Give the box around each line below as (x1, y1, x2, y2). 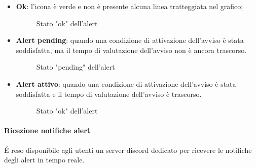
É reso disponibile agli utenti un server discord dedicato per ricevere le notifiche (4, 144, 252, 155)
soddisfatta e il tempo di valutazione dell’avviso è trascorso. (16, 88, 202, 99)
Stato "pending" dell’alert (36, 62, 115, 72)
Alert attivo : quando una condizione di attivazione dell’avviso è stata (16, 78, 236, 89)
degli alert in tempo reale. (4, 154, 85, 165)
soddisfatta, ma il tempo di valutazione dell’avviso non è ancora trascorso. (16, 44, 247, 55)
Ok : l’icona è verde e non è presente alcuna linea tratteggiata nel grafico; (16, 1, 243, 11)
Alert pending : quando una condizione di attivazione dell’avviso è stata (16, 35, 244, 45)
